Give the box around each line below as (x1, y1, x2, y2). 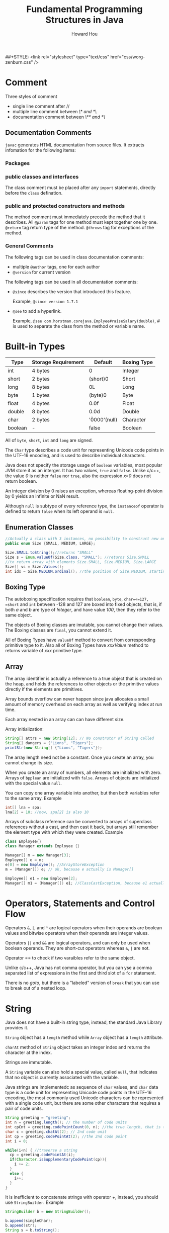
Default (94, 359, 112, 366)
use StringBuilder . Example (5, 1199, 64, 1205)
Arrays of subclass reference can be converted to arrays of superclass (5, 819, 152, 825)
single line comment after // (12, 103, 70, 109)
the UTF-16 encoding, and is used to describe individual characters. (5, 453, 146, 459)
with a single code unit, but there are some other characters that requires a (5, 1100, 160, 1106)
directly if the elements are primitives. (5, 686, 83, 692)
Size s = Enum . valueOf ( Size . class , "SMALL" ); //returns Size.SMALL (5, 555, 150, 560)
